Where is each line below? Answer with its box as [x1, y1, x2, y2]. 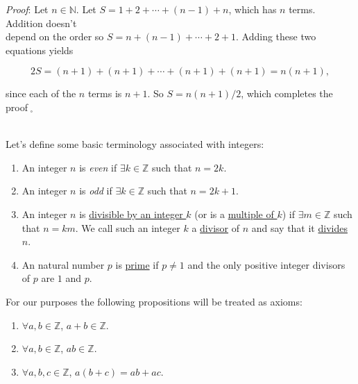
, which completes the [241, 86, 333, 101]
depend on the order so [6, 29, 104, 44]
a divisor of [191, 220, 239, 235]
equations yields [6, 42, 74, 57]
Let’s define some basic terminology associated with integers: [6, 137, 264, 151]
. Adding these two [236, 29, 316, 44]
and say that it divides [251, 220, 348, 235]
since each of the [6, 86, 76, 101]
